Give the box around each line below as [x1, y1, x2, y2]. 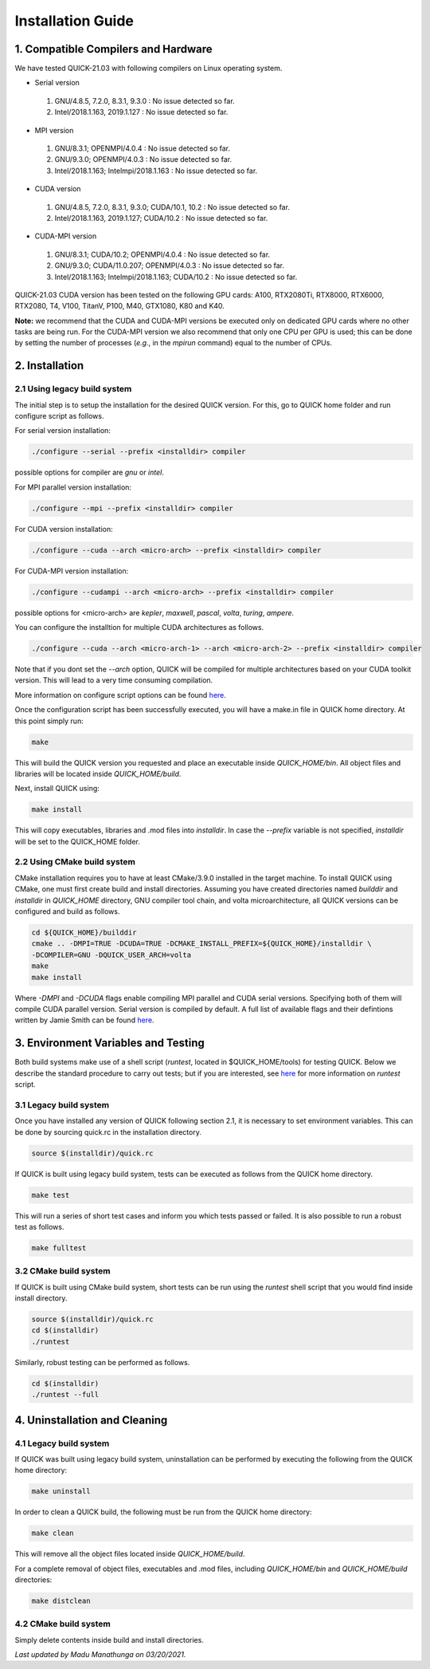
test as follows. [14, 1222, 64, 1231]
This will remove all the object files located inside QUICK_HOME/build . [14, 1549, 245, 1559]
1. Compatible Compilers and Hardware [14, 42, 213, 56]
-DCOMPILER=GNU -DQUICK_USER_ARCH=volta [31, 950, 191, 959]
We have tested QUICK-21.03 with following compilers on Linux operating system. [14, 64, 283, 73]
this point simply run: [14, 716, 84, 726]
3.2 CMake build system [14, 1266, 111, 1277]
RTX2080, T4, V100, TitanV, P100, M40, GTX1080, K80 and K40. [14, 301, 225, 311]
